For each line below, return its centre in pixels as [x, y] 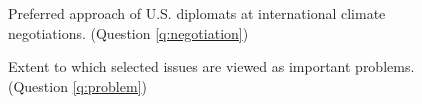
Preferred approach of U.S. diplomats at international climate [197, 13]
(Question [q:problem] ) [77, 85]
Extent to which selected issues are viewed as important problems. [211, 66]
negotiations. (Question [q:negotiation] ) [128, 32]
